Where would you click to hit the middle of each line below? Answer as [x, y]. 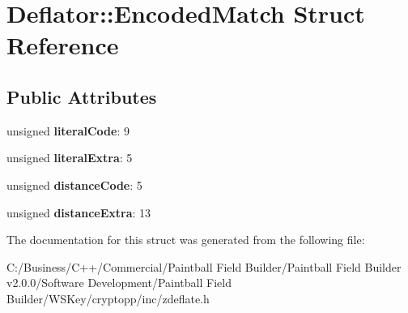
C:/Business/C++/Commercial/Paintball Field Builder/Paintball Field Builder [204, 266]
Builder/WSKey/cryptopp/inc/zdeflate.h [108, 298]
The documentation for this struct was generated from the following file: [186, 240]
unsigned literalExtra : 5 [70, 158]
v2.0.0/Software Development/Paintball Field [119, 283]
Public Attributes [82, 96]
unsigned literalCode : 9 [68, 130]
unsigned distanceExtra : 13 [79, 212]
